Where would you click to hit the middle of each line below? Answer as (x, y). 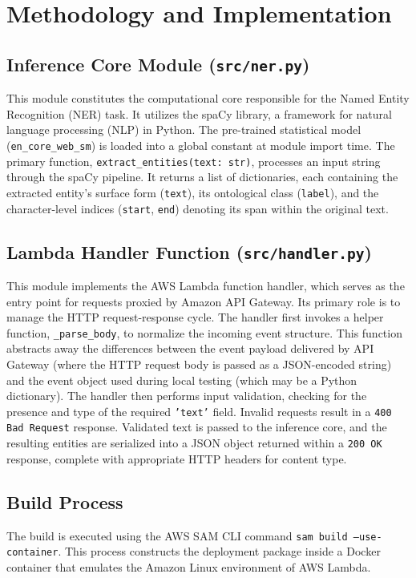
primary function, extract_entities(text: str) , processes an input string (194, 161)
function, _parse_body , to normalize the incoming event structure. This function (204, 332)
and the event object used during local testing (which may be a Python (182, 380)
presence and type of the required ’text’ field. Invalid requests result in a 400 (199, 411)
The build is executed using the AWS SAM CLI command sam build (177, 535)
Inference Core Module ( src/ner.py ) (158, 64)
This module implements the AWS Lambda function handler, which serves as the (206, 285)
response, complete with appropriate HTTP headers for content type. (177, 458)
